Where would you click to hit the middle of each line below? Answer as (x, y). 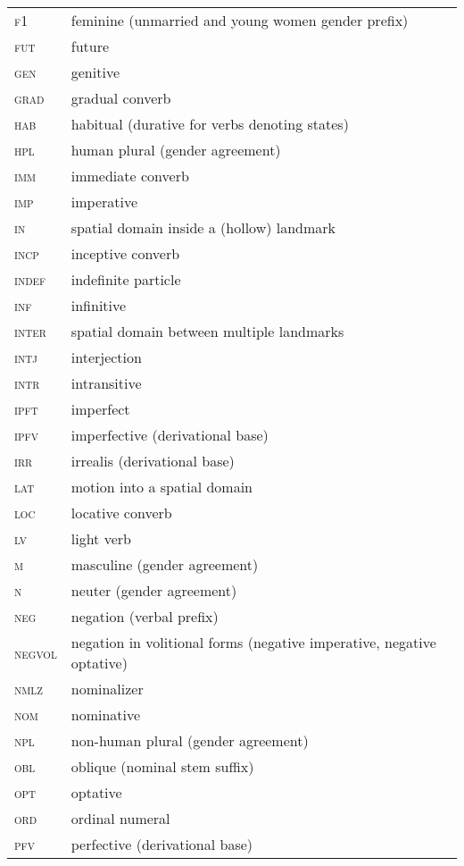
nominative (106, 715)
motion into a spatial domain (162, 487)
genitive (95, 72)
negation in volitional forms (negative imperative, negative (253, 642)
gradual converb (121, 98)
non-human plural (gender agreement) (190, 740)
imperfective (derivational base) (170, 435)
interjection (106, 357)
